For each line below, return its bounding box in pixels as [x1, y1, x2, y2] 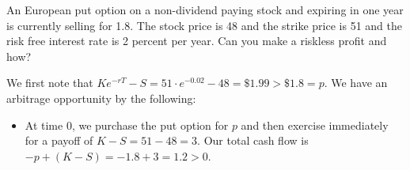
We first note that [6, 74, 93, 91]
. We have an [324, 74, 388, 91]
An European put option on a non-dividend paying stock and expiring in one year [6, 2, 404, 17]
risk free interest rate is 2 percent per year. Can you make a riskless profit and [6, 32, 387, 49]
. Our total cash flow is [197, 132, 309, 149]
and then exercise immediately [241, 116, 389, 133]
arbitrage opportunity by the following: [6, 89, 196, 106]
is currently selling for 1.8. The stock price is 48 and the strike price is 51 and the [6, 17, 402, 33]
